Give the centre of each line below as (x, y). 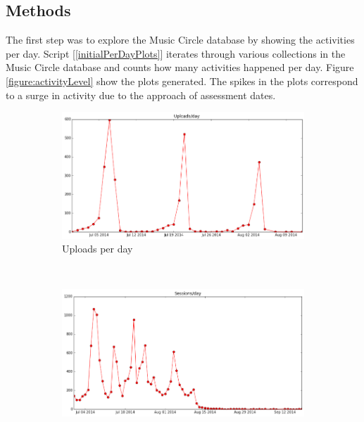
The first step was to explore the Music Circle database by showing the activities (180, 40)
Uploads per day (98, 249)
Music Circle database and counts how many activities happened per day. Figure (180, 67)
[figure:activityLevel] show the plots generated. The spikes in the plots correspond (182, 81)
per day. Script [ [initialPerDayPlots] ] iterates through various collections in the (176, 53)
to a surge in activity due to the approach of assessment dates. (141, 95)
